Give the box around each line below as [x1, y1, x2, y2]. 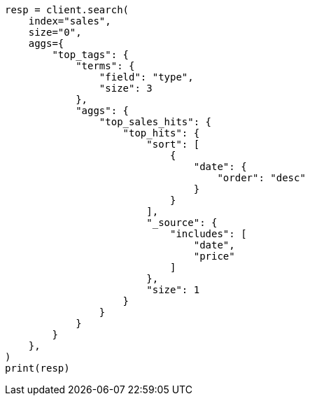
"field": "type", [99, 71, 194, 83]
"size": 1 [146, 284, 200, 295]
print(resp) [5, 363, 70, 374]
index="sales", [28, 15, 111, 27]
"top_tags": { [52, 49, 129, 60]
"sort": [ [146, 139, 200, 150]
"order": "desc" [217, 172, 306, 183]
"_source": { [146, 217, 218, 228]
